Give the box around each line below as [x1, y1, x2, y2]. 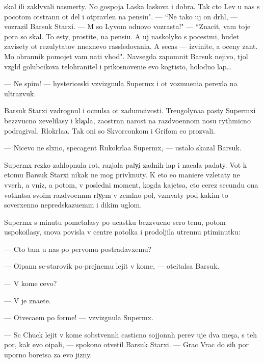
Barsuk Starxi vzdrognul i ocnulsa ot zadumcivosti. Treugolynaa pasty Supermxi [4, 105, 256, 116]
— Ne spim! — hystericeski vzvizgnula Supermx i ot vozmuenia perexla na [4, 78, 237, 89]
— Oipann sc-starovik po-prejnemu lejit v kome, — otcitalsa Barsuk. [4, 261, 220, 271]
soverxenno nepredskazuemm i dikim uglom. [4, 199, 142, 210]
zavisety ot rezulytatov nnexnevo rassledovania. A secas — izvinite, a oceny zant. [4, 41, 258, 51]
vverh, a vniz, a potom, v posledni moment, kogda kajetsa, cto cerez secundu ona [4, 179, 258, 190]
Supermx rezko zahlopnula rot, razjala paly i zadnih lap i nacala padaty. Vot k [4, 159, 247, 170]
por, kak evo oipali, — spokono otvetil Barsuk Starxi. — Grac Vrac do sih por [4, 339, 249, 350]
